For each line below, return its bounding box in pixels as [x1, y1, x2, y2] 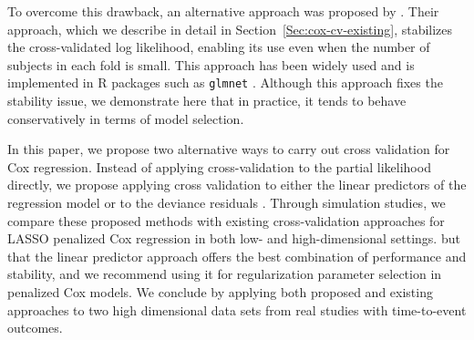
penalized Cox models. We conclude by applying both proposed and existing [7, 282, 433, 301]
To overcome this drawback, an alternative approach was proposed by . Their [7, 2, 439, 20]
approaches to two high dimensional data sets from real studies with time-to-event [7, 300, 467, 319]
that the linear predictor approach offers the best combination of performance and [7, 246, 467, 265]
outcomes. [7, 318, 63, 337]
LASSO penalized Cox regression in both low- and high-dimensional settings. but [7, 229, 460, 248]
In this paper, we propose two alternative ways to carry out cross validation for [7, 139, 450, 159]
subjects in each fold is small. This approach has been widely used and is [7, 55, 415, 74]
